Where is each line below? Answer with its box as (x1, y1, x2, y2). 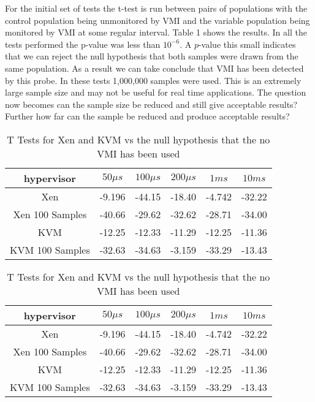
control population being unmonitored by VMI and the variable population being (5, 13, 310, 26)
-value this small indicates (198, 37, 296, 50)
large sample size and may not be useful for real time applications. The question (5, 86, 306, 99)
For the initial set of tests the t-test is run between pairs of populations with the (5, 2, 308, 14)
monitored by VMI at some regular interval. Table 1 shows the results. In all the (5, 26, 307, 39)
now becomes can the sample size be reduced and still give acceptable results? (5, 97, 298, 110)
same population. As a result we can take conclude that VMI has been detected (5, 61, 304, 74)
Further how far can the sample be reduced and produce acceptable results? (5, 110, 290, 123)
